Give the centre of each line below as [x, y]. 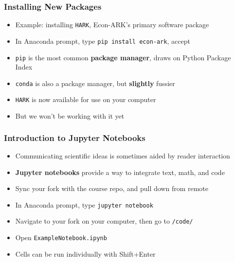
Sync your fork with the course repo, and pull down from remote [112, 188]
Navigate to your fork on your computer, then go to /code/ [104, 221]
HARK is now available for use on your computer [86, 99]
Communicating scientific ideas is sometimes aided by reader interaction [123, 155]
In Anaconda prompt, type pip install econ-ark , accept [103, 41]
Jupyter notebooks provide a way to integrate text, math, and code [120, 172]
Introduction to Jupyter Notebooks [75, 137]
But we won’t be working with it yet [70, 116]
